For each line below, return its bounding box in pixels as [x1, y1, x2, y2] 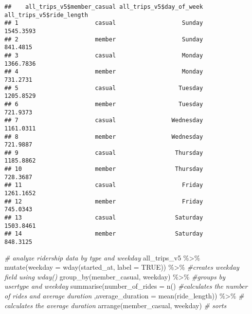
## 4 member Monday [4, 68, 203, 75]
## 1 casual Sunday [4, 19, 203, 27]
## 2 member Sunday [4, 36, 203, 43]
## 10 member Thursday [4, 166, 203, 173]
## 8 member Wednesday [4, 133, 203, 140]
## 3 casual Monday [4, 52, 203, 59]
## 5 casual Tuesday [4, 84, 203, 92]
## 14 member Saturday [4, 230, 203, 238]
